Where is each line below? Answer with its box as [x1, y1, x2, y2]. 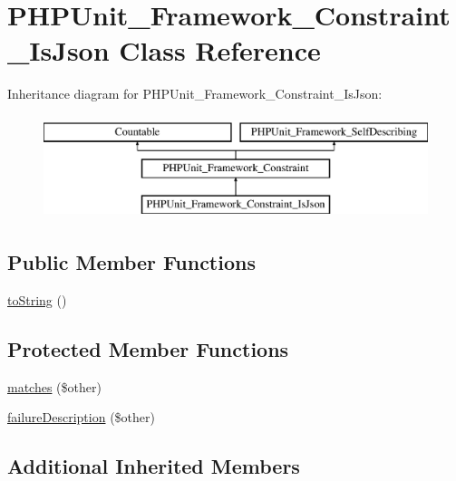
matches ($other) [7, 377, 102, 396]
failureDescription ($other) [7, 408, 155, 427]
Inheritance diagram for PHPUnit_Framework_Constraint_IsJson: [7, 84, 383, 103]
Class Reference [119, 32, 321, 69]
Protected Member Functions [7, 335, 289, 363]
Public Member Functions [7, 248, 256, 276]
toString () [7, 291, 67, 310]
